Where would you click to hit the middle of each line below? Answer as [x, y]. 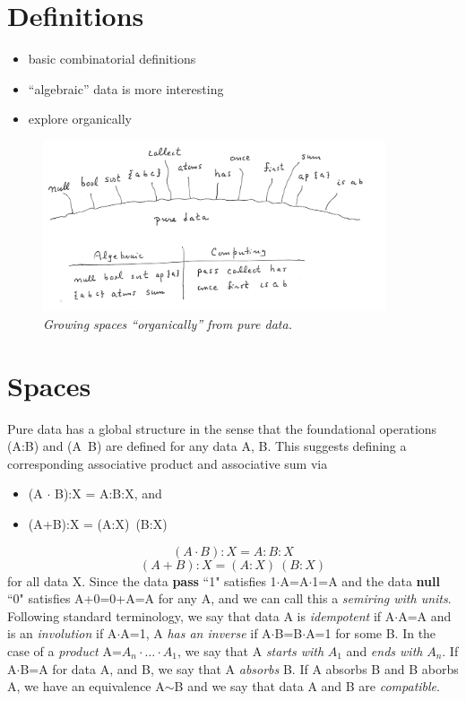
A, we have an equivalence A [86, 686]
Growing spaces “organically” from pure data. [168, 323]
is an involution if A [62, 633]
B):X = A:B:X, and [108, 493]
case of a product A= [65, 650]
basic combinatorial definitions [112, 59]
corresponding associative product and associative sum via [168, 463]
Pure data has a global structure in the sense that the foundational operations [222, 428]
